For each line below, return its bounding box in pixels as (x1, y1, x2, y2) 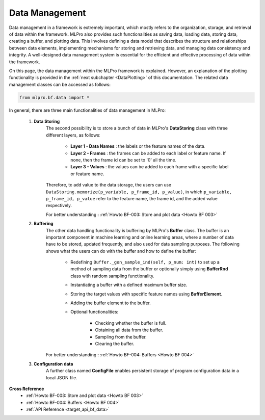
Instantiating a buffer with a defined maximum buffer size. (70, 282, 187, 288)
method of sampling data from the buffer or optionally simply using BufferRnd (70, 266, 228, 272)
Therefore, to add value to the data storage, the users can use (46, 182, 172, 188)
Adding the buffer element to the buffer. (70, 300, 151, 306)
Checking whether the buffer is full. (95, 320, 167, 326)
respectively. (46, 203, 72, 209)
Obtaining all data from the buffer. (95, 327, 163, 333)
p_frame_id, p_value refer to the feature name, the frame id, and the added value (46, 195, 218, 201)
